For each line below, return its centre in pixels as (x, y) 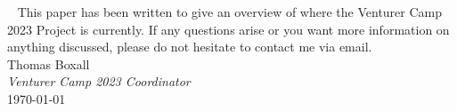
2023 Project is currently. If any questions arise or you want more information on (228, 29)
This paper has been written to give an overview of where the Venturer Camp (230, 12)
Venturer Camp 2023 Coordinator (99, 81)
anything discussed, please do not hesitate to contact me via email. (190, 47)
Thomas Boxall (49, 63)
